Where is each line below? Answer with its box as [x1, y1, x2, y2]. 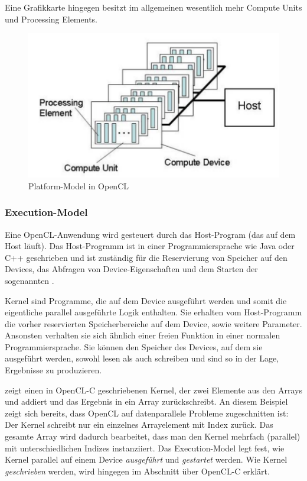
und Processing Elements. [5, 12, 97, 25]
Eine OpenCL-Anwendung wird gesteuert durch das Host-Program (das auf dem [5, 228, 296, 240]
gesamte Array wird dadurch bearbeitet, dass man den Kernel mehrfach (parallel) [5, 430, 301, 443]
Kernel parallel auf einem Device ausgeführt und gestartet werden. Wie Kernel [5, 453, 288, 466]
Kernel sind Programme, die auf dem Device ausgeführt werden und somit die [5, 294, 287, 306]
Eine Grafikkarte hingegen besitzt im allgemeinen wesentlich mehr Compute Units [5, 1, 302, 13]
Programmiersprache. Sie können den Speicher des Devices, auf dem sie [5, 340, 263, 353]
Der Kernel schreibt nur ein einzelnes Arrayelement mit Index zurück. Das [5, 418, 273, 431]
